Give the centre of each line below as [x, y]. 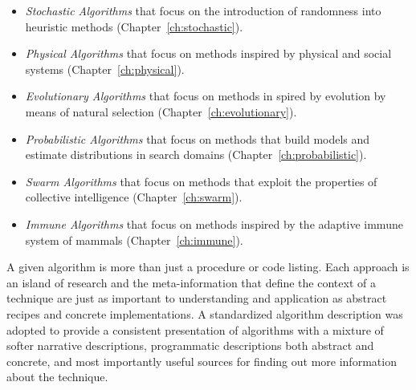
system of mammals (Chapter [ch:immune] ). [134, 240]
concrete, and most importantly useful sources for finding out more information [202, 361]
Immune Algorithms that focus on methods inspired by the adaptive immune [214, 223]
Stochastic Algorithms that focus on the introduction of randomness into [203, 10]
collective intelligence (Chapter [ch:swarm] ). [134, 197]
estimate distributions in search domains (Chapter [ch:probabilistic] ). [196, 154]
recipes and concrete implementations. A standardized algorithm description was [205, 313]
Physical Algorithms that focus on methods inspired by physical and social [208, 53]
